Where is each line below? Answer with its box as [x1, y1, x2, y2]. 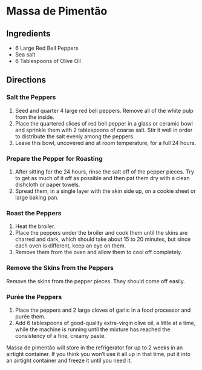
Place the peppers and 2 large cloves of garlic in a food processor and [15, 306, 191, 314]
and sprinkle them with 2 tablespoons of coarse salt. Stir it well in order [15, 126, 193, 133]
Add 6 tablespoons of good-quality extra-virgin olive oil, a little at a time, [15, 319, 196, 326]
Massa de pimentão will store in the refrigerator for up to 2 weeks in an [6, 344, 183, 351]
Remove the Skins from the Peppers [6, 264, 114, 272]
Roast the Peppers [6, 209, 62, 217]
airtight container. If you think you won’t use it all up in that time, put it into [6, 350, 191, 357]
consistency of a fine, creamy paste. [15, 332, 106, 339]
